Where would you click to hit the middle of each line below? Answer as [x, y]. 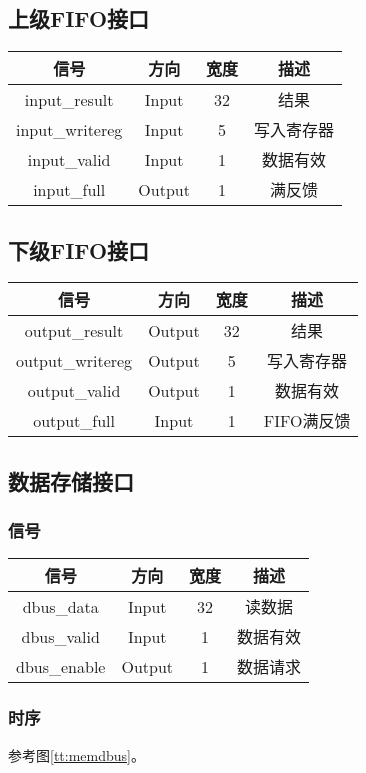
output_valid [74, 390]
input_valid [69, 159]
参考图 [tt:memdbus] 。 [76, 754]
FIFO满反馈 [307, 421]
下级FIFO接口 [79, 249]
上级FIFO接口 [79, 18]
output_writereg [74, 360]
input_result [69, 99]
